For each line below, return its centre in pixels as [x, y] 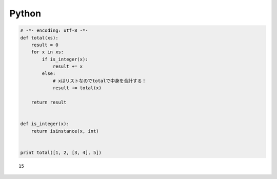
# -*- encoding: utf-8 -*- [54, 31]
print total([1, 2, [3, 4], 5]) [61, 152]
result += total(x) [77, 88]
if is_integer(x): [65, 59]
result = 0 [45, 45]
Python [25, 13]
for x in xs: [47, 52]
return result [49, 102]
